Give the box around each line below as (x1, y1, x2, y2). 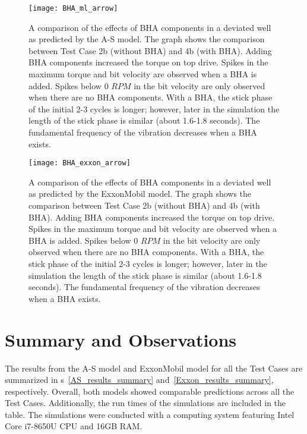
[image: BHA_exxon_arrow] (29, 159, 131, 168)
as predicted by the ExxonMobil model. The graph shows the (29, 187, 252, 200)
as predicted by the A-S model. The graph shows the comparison (29, 33, 265, 45)
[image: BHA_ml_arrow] (29, 4, 118, 12)
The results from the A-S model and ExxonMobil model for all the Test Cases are (5, 361, 303, 374)
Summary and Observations (5, 327, 237, 351)
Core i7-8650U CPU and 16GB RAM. (5, 420, 143, 432)
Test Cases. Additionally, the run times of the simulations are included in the (5, 397, 286, 409)
